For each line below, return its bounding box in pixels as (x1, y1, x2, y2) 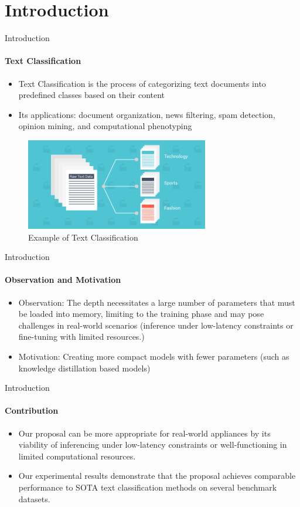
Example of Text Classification (28, 231, 138, 243)
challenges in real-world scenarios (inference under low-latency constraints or (18, 319, 294, 331)
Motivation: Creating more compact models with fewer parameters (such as (18, 350, 289, 363)
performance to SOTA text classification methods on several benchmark (18, 481, 277, 493)
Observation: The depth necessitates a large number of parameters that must (18, 296, 295, 308)
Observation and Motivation (5, 273, 121, 286)
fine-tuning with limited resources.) (18, 330, 145, 343)
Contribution (5, 404, 59, 417)
